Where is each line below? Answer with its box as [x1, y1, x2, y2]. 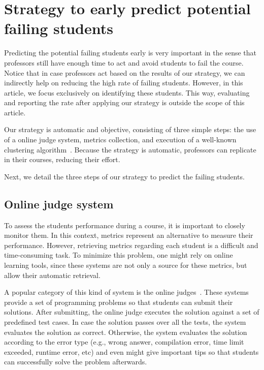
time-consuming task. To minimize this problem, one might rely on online [4, 250, 233, 260]
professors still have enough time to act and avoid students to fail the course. [4, 57, 244, 68]
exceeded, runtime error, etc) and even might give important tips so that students [4, 346, 259, 357]
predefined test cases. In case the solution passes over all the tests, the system [4, 316, 246, 327]
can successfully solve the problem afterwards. [4, 356, 147, 367]
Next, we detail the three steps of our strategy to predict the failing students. [4, 171, 245, 181]
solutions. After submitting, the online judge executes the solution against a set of [4, 306, 259, 317]
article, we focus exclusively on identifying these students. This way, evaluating [4, 87, 250, 98]
